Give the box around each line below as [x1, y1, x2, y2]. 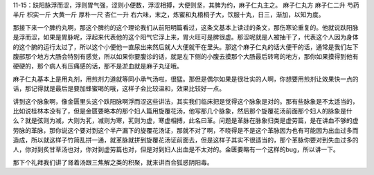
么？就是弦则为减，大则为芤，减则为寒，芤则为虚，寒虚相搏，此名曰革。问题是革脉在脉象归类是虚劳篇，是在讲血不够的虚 [12, 116, 359, 125]
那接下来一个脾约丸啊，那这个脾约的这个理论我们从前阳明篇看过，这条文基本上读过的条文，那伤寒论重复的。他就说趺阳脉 [12, 23, 359, 31]
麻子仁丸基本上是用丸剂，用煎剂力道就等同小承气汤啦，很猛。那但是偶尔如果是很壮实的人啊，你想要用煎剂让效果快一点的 [12, 75, 359, 83]
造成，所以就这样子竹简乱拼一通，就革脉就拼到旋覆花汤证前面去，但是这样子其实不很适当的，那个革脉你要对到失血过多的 [12, 136, 359, 145]
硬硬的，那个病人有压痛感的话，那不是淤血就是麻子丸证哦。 [12, 62, 183, 71]
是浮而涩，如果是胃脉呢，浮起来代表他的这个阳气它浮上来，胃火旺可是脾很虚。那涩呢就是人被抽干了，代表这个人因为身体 [12, 33, 359, 42]
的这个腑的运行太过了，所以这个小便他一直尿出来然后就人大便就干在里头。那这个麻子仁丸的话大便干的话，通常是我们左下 [12, 42, 359, 51]
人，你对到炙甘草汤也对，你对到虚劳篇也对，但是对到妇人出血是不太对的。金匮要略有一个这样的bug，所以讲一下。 [12, 145, 339, 154]
